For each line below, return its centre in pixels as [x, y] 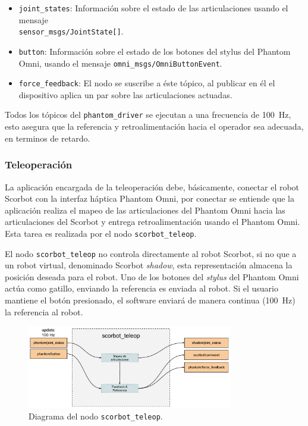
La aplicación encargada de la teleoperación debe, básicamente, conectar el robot [152, 187]
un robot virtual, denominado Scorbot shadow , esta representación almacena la [149, 265]
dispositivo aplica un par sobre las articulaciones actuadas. [125, 94]
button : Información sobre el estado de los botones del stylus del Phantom [155, 51]
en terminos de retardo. [48, 138]
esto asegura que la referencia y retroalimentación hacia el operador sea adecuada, [154, 126]
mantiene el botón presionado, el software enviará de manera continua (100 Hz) [150, 300]
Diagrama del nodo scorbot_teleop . [96, 416]
